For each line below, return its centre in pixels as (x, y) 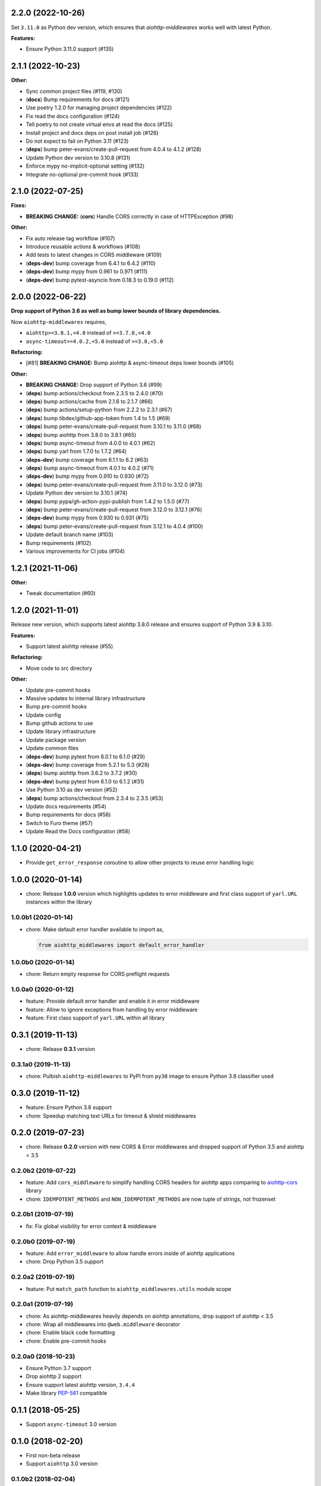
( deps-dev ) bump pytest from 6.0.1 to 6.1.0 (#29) (86, 756)
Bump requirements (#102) (59, 543)
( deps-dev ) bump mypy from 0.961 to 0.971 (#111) (87, 272)
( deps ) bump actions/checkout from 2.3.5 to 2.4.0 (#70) (95, 393)
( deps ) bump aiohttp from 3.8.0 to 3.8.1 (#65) (81, 435)
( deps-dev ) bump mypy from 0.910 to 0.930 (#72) (87, 476)
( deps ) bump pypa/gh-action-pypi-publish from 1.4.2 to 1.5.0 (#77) (108, 501)
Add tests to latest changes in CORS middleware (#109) (94, 255)
